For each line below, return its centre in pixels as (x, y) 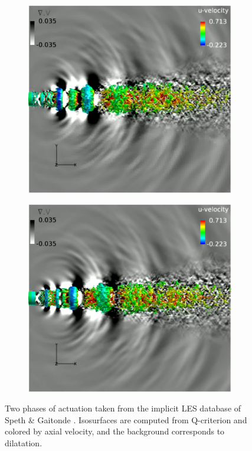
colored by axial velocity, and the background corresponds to (115, 431)
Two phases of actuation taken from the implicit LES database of (123, 408)
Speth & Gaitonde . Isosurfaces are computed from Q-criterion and (126, 419)
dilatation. (24, 443)
